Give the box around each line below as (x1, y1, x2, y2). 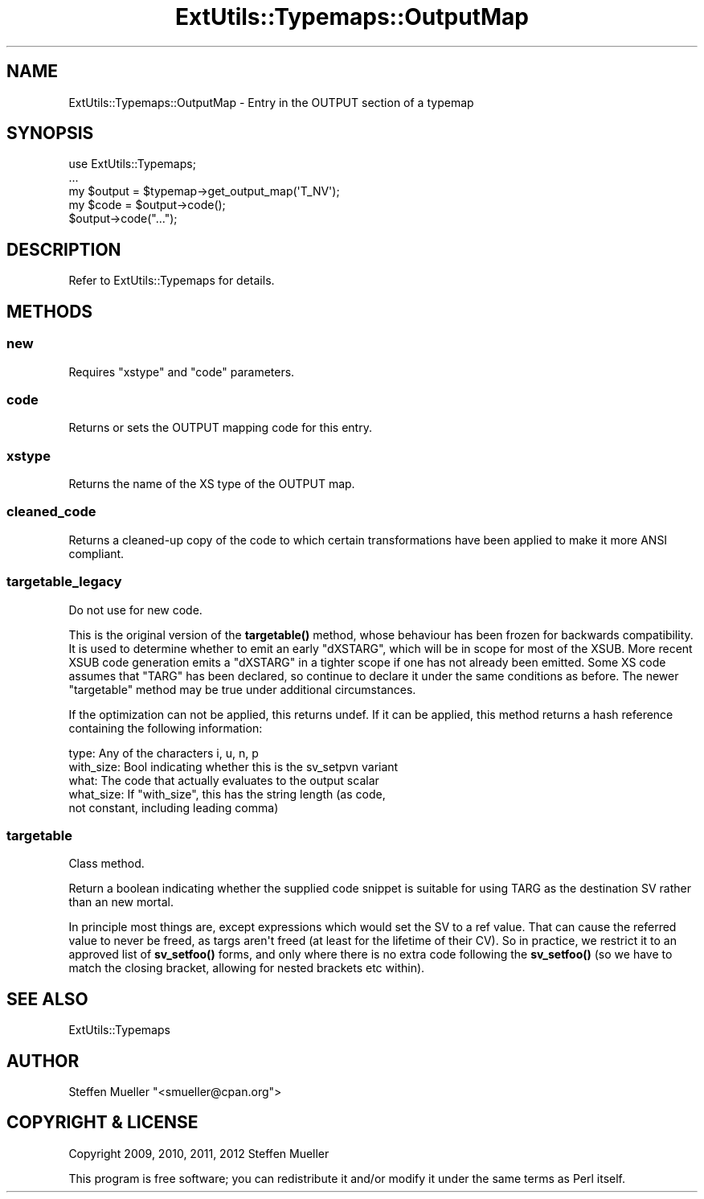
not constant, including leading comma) (68, 800, 279, 815)
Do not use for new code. (68, 602, 203, 617)
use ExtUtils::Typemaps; (68, 157, 196, 171)
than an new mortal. (68, 895, 174, 910)
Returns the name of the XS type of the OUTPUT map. (68, 477, 355, 491)
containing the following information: (68, 721, 263, 735)
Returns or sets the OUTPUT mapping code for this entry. (68, 421, 372, 435)
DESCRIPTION (6, 239, 121, 260)
